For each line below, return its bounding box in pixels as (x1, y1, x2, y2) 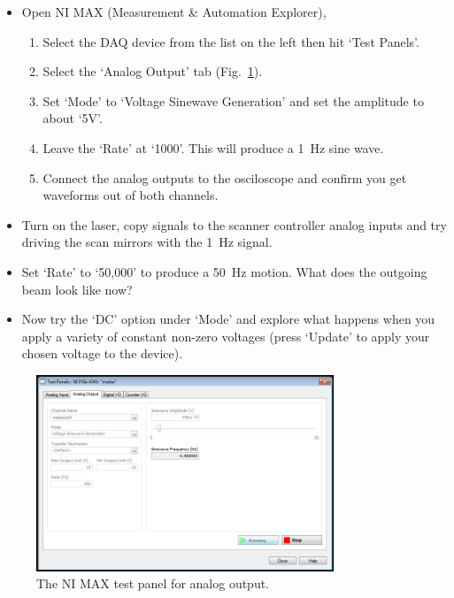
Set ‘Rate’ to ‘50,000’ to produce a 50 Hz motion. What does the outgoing (21, 262, 427, 280)
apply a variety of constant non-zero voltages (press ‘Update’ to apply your (21, 326, 430, 345)
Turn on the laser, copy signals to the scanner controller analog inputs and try (21, 215, 447, 234)
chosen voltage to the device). (21, 344, 183, 363)
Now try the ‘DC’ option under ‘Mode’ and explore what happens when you (21, 310, 435, 328)
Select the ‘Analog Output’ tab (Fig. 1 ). (42, 62, 263, 80)
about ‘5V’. (42, 109, 103, 127)
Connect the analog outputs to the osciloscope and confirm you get (42, 168, 407, 187)
